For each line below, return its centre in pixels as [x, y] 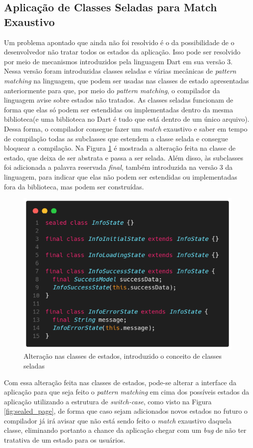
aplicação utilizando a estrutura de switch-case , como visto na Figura [108, 401]
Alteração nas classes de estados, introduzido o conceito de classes [123, 356]
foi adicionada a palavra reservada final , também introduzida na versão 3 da [118, 167]
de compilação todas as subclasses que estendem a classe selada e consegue [116, 138]
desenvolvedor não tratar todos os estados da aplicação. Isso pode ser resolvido [122, 52]
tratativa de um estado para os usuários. [65, 440]
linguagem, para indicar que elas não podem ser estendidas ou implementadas [121, 176]
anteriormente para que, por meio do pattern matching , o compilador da [112, 90]
